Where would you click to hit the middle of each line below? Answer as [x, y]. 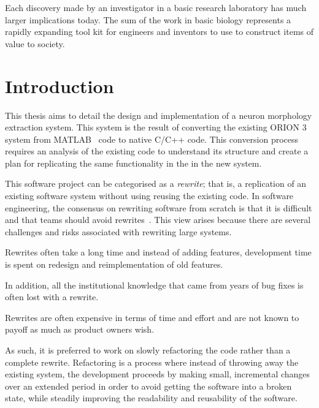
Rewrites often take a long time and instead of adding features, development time [158, 252]
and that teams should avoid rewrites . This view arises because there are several [158, 220]
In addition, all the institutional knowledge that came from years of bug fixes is [154, 285]
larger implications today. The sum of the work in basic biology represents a [148, 19]
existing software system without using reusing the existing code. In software [149, 196]
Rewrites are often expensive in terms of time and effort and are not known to [152, 317]
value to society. [35, 43]
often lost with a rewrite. [52, 297]
